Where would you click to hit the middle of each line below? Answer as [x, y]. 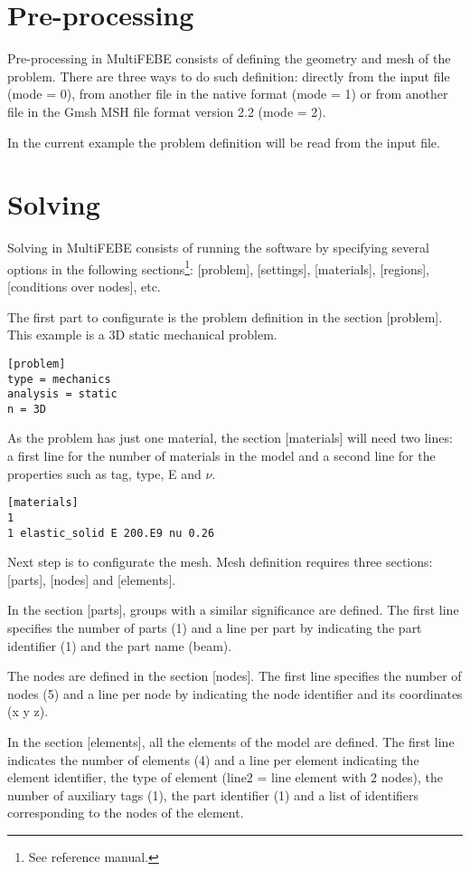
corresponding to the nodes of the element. [126, 813]
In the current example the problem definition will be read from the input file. [224, 142]
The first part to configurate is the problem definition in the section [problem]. [225, 316]
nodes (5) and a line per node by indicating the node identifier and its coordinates [235, 693]
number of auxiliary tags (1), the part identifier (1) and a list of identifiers [213, 794]
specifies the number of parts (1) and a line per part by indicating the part [215, 627]
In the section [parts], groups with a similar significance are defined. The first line [233, 610]
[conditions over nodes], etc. [84, 287]
